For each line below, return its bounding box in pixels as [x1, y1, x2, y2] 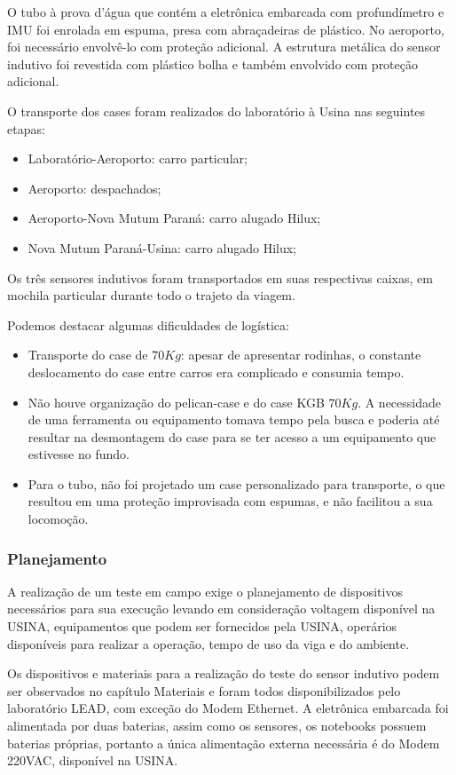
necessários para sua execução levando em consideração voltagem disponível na [7, 599, 436, 618]
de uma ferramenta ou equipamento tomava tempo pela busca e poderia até [28, 410, 440, 429]
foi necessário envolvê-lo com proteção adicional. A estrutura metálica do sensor [7, 37, 441, 56]
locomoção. [28, 510, 89, 528]
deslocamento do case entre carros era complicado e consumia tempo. [28, 362, 405, 381]
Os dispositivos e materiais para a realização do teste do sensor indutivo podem [7, 664, 440, 683]
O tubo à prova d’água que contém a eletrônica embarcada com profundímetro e [7, 3, 444, 20]
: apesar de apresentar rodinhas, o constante [180, 345, 421, 364]
